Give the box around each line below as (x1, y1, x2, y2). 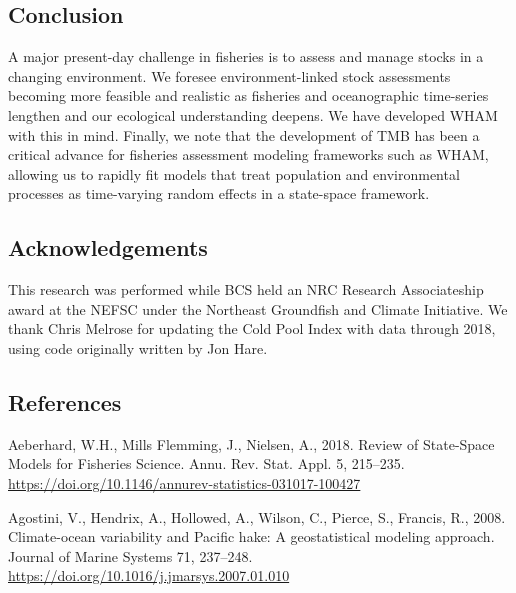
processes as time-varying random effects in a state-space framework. (8, 183, 430, 204)
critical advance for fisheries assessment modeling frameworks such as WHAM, (8, 144, 489, 165)
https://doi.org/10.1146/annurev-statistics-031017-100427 (8, 472, 361, 493)
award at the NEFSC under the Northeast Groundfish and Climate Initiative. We (8, 298, 508, 319)
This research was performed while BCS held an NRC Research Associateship (8, 279, 484, 300)
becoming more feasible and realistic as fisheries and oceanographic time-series (8, 85, 489, 106)
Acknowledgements (8, 232, 208, 263)
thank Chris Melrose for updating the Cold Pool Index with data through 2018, (8, 318, 496, 339)
